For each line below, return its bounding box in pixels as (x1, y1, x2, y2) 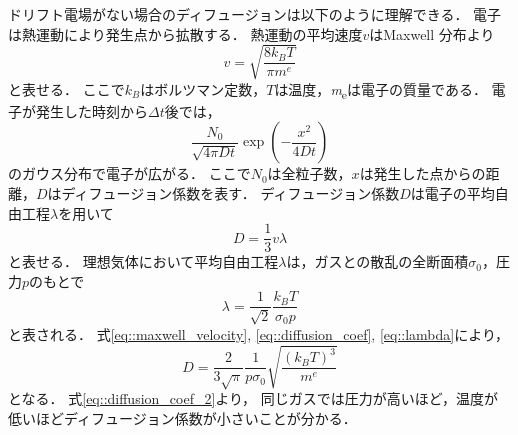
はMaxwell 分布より (369, 23, 495, 44)
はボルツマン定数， (140, 78, 267, 99)
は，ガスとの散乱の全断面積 (286, 251, 469, 272)
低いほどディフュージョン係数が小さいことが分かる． (8, 407, 357, 428)
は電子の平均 (410, 183, 495, 204)
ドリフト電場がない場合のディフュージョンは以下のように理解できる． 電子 (8, 4, 502, 24)
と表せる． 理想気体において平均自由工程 (8, 251, 279, 272)
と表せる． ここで (8, 78, 125, 99)
